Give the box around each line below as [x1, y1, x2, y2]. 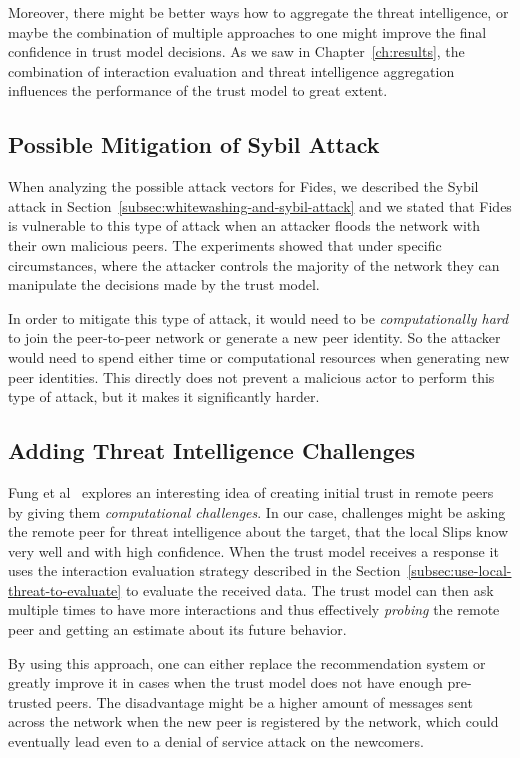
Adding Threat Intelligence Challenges [8, 435, 416, 466]
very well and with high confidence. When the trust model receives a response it [8, 540, 499, 561]
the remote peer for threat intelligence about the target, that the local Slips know [8, 521, 508, 542]
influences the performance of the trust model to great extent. [8, 80, 388, 101]
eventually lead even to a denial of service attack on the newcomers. [8, 731, 424, 752]
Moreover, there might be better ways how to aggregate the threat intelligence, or [8, 2, 509, 22]
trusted [8, 691, 52, 712]
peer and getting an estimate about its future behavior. [8, 619, 347, 640]
